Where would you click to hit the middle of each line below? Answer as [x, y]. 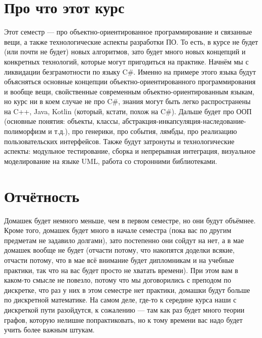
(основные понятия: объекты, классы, [62, 121]
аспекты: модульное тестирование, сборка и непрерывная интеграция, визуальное [130, 151]
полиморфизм [25, 131]
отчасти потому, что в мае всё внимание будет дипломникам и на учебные [119, 260]
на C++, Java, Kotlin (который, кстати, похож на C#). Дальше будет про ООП [128, 111]
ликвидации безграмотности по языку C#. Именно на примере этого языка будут [130, 71]
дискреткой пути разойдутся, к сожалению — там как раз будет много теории [124, 309]
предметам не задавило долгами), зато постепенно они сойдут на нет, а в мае [124, 240]
